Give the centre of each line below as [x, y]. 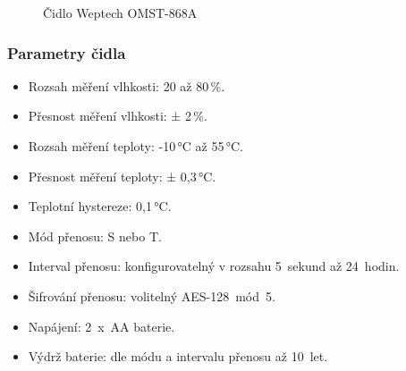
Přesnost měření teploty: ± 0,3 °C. [122, 176]
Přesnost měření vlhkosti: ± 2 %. [118, 116]
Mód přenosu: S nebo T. [95, 236]
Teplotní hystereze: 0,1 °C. [100, 206]
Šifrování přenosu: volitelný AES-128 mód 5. [152, 295]
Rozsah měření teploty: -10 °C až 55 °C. [136, 146]
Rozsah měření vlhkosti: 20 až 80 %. [127, 85]
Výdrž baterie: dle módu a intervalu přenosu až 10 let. [178, 356]
